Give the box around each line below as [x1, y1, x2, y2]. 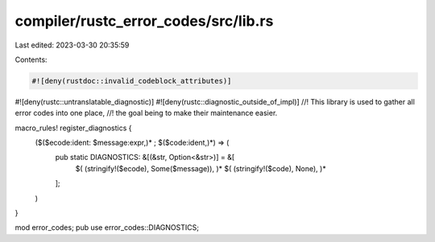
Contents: [14, 55, 48, 64]
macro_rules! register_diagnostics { [14, 123, 132, 133]
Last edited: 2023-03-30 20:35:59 [14, 40, 130, 50]
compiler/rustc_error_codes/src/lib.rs [14, 12, 274, 30]
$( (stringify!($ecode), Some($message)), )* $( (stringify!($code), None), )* [75, 163, 326, 173]
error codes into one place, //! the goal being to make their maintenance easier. [14, 109, 278, 118]
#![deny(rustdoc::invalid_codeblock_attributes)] [31, 76, 232, 85]
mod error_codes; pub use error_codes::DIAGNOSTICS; [14, 223, 199, 232]
